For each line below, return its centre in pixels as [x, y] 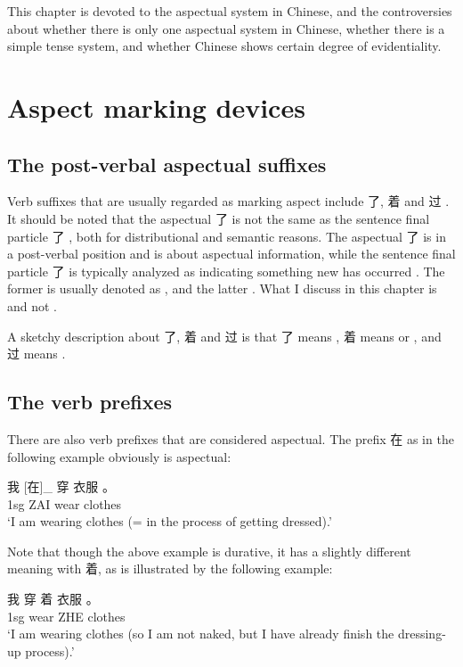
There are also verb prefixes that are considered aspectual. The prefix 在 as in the [231, 438]
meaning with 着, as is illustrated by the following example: [170, 568]
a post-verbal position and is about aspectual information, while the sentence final [231, 254]
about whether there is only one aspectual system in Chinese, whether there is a [226, 28]
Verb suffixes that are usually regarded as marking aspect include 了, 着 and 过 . [228, 201]
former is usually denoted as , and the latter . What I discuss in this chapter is [222, 288]
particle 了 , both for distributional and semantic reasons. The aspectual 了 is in [227, 236]
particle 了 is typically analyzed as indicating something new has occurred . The [226, 271]
